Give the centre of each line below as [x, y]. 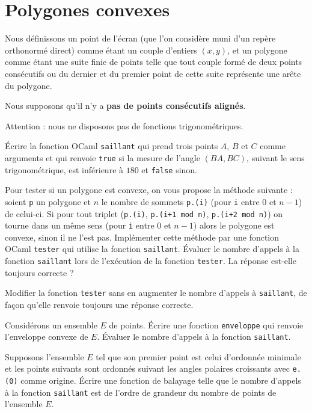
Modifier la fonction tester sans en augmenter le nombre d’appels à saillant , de [156, 293]
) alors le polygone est [234, 225]
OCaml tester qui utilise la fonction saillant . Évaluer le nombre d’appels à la [152, 249]
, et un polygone [257, 50]
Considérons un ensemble [51, 324]
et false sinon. [170, 169]
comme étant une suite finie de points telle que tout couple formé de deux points [154, 62]
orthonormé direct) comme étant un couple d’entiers [101, 50]
